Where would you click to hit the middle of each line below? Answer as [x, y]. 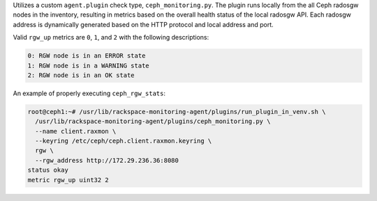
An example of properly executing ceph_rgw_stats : [89, 93]
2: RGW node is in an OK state [81, 75]
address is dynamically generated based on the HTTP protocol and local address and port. [143, 24]
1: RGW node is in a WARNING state [88, 65]
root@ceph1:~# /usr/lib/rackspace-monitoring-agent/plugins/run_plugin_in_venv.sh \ [177, 112]
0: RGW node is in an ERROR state [87, 56]
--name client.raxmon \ [76, 131]
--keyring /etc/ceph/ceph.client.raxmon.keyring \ [124, 141]
